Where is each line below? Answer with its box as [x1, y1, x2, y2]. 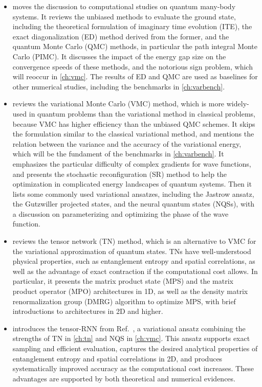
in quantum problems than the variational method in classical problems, [29, 108, 255, 119]
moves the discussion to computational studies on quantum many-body [12, 1, 236, 11]
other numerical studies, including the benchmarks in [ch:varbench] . [12, 81, 225, 92]
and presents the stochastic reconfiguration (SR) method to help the [12, 168, 227, 179]
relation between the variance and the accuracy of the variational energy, [12, 138, 242, 149]
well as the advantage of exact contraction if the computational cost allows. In [12, 265, 258, 276]
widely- [226, 98, 249, 109]
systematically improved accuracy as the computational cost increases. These [12, 363, 254, 374]
